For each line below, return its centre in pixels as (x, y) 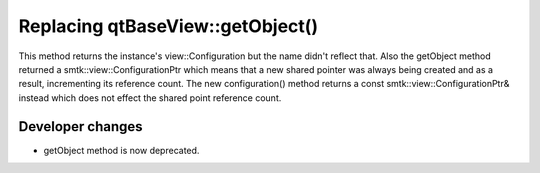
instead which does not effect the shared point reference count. (150, 97)
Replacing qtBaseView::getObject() (168, 26)
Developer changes (81, 126)
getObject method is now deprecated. (121, 150)
